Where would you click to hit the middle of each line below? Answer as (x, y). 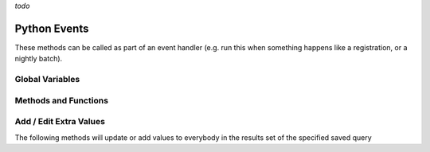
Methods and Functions (62, 100)
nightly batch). (39, 59)
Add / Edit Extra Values (60, 122)
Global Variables (47, 80)
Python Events (52, 28)
